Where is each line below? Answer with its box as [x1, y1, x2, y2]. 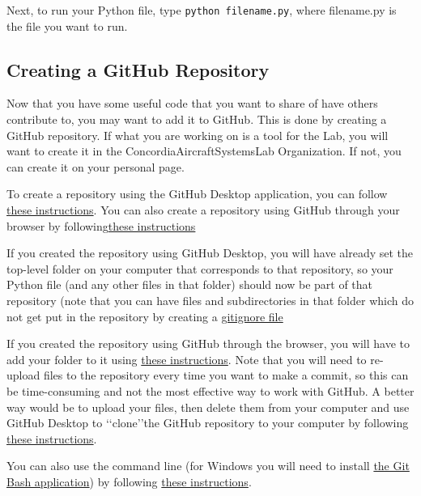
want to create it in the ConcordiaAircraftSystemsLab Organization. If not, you [6, 142, 402, 159]
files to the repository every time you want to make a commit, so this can [43, 367, 409, 384]
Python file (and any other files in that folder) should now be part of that [6, 276, 373, 293]
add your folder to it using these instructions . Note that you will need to [6, 350, 367, 367]
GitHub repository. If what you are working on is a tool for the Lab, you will [6, 126, 389, 143]
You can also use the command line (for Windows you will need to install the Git [6, 457, 410, 474]
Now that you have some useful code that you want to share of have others [6, 95, 378, 112]
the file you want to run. [6, 17, 128, 34]
